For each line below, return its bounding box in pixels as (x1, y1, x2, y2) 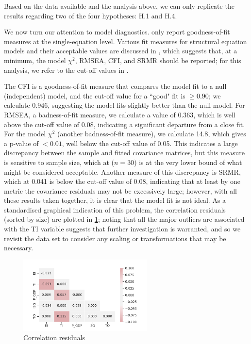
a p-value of (4, 138, 39, 148)
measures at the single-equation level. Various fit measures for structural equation (4, 36, 247, 46)
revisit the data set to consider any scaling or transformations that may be (4, 233, 226, 243)
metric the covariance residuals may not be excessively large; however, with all (4, 185, 237, 196)
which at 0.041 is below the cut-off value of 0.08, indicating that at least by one (4, 176, 241, 186)
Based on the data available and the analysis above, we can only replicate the (4, 1, 234, 11)
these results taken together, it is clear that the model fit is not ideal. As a (4, 195, 226, 205)
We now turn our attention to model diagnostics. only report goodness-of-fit (4, 27, 230, 37)
